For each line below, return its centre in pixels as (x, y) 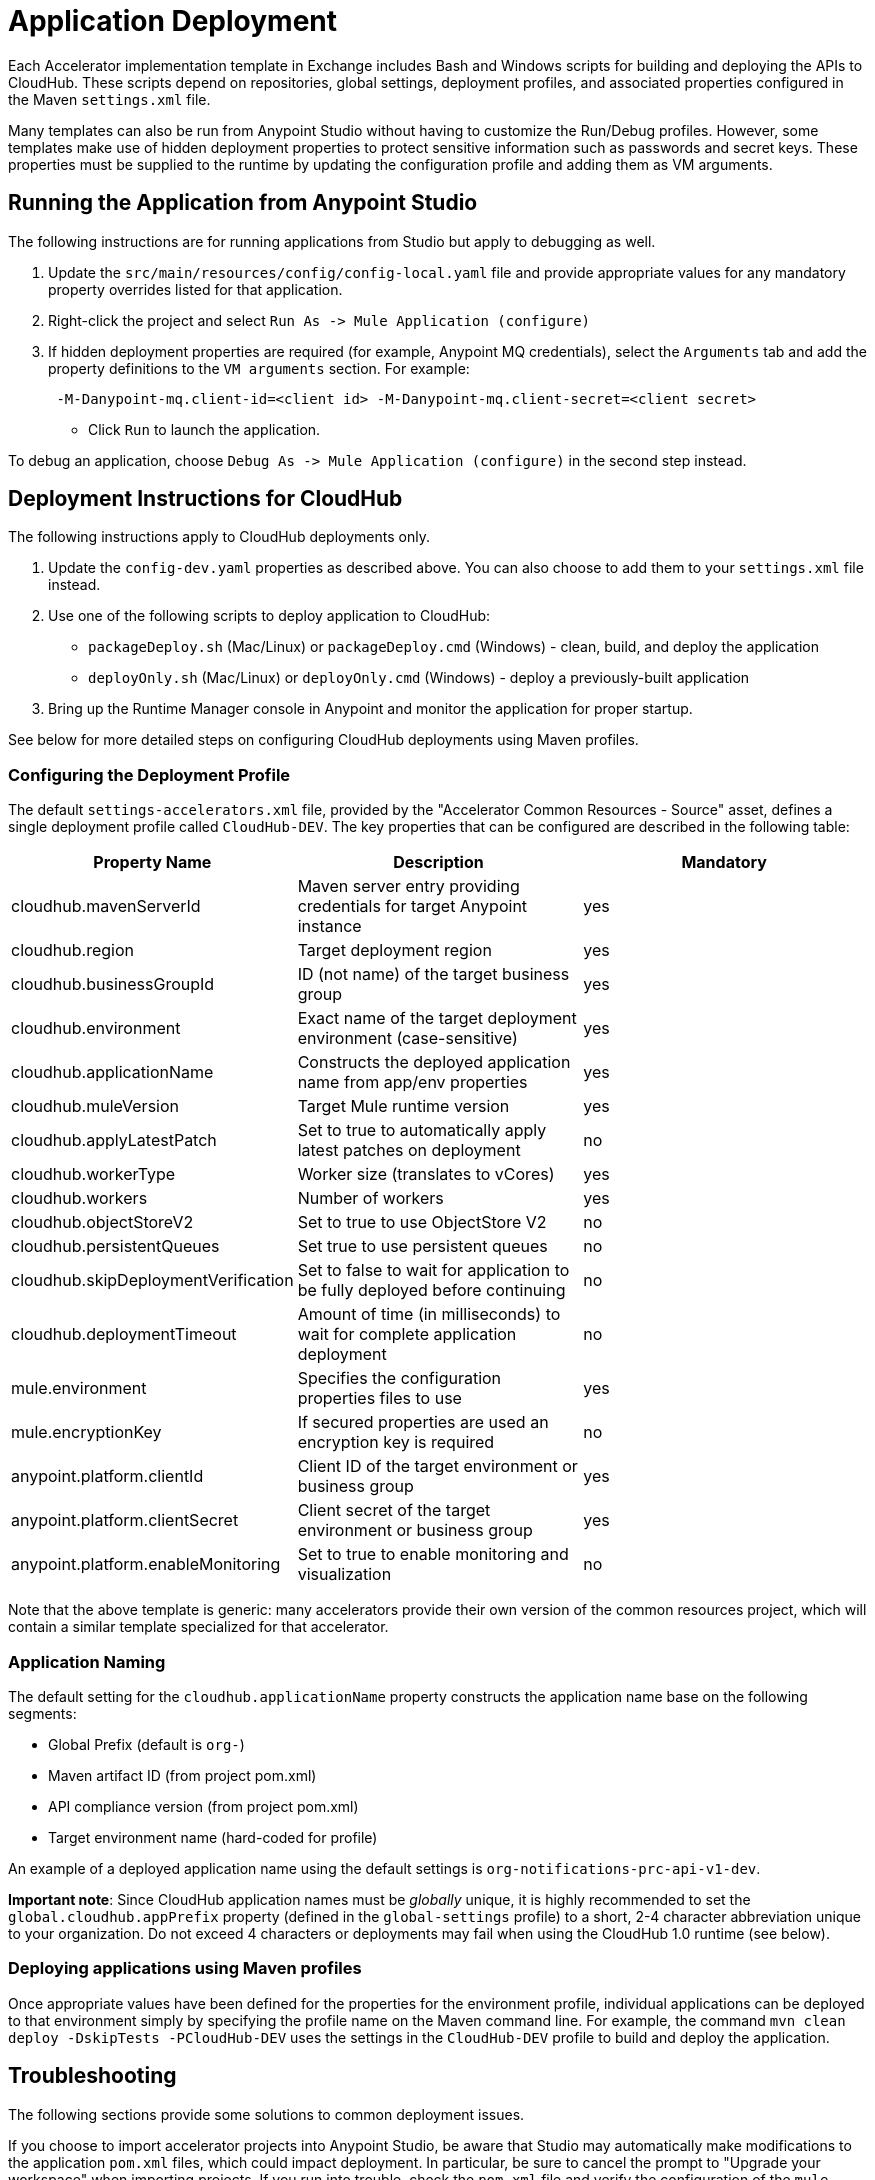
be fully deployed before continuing (431, 1290)
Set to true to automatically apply (422, 1130)
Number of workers (370, 1198)
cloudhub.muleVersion (95, 1106)
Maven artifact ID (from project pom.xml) (182, 1775)
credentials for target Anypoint (412, 906)
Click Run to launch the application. (204, 429)
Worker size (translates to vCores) (426, 1174)
